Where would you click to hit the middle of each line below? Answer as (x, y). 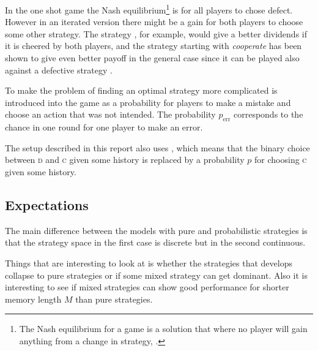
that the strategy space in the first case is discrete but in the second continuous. (155, 242)
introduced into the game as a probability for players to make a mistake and (148, 102)
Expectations (47, 204)
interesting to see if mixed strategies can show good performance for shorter (147, 287)
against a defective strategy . (59, 70)
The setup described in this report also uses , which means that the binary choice (157, 147)
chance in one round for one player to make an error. (104, 127)
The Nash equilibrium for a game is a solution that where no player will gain (163, 329)
